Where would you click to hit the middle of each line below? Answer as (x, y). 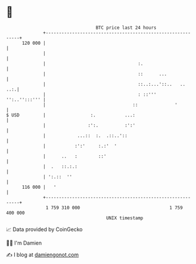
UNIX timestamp (125, 218)
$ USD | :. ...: (71, 115)
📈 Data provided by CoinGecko (44, 229)
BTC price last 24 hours (126, 28)
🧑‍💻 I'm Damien (24, 243)
